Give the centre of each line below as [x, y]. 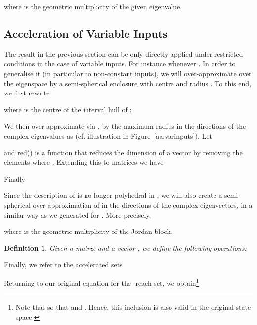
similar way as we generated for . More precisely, [78, 214]
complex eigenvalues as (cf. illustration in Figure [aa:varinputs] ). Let [108, 135]
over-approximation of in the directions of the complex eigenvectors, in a [143, 205]
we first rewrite [27, 93]
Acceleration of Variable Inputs [86, 33]
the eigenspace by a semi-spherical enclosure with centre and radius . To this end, [128, 83]
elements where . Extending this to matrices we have [84, 162]
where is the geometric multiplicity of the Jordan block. [88, 231]
